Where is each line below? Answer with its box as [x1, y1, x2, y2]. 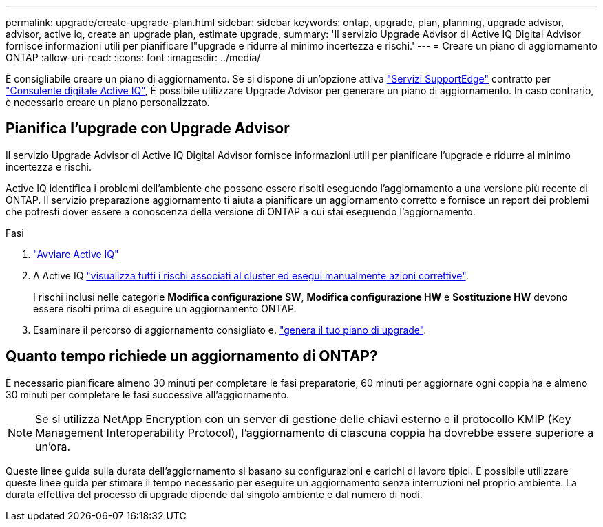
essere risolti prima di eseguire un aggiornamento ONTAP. [33, 302, 297, 314]
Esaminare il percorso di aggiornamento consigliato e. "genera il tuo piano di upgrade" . [33, 323, 427, 336]
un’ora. [35, 439, 71, 453]
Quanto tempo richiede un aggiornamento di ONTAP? [6, 347, 378, 365]
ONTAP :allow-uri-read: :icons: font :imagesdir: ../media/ [6, 52, 261, 63]
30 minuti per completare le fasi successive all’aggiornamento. [6, 388, 290, 400]
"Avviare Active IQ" [33, 248, 119, 260]
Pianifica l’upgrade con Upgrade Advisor [6, 120, 290, 138]
